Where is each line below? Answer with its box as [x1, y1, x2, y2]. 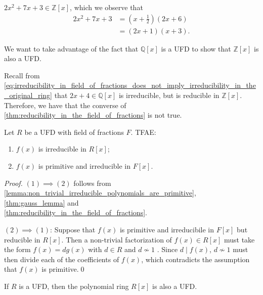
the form [4, 244, 31, 255]
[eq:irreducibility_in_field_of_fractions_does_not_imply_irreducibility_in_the [4, 80, 256, 90]
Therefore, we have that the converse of [4, 100, 126, 110]
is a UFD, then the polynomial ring [19, 280, 129, 291]
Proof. [4, 177, 23, 188]
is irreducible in [38, 143, 86, 154]
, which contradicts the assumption [141, 254, 250, 264]
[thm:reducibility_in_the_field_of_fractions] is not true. [4, 110, 182, 120]
